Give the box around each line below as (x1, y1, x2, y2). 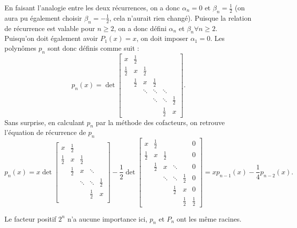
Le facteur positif (4, 213, 56, 224)
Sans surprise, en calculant (4, 117, 85, 127)
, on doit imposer (136, 33, 188, 43)
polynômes (4, 42, 36, 53)
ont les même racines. (176, 213, 242, 224)
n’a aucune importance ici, (67, 213, 148, 224)
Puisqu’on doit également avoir (4, 33, 98, 43)
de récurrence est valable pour (4, 23, 95, 33)
